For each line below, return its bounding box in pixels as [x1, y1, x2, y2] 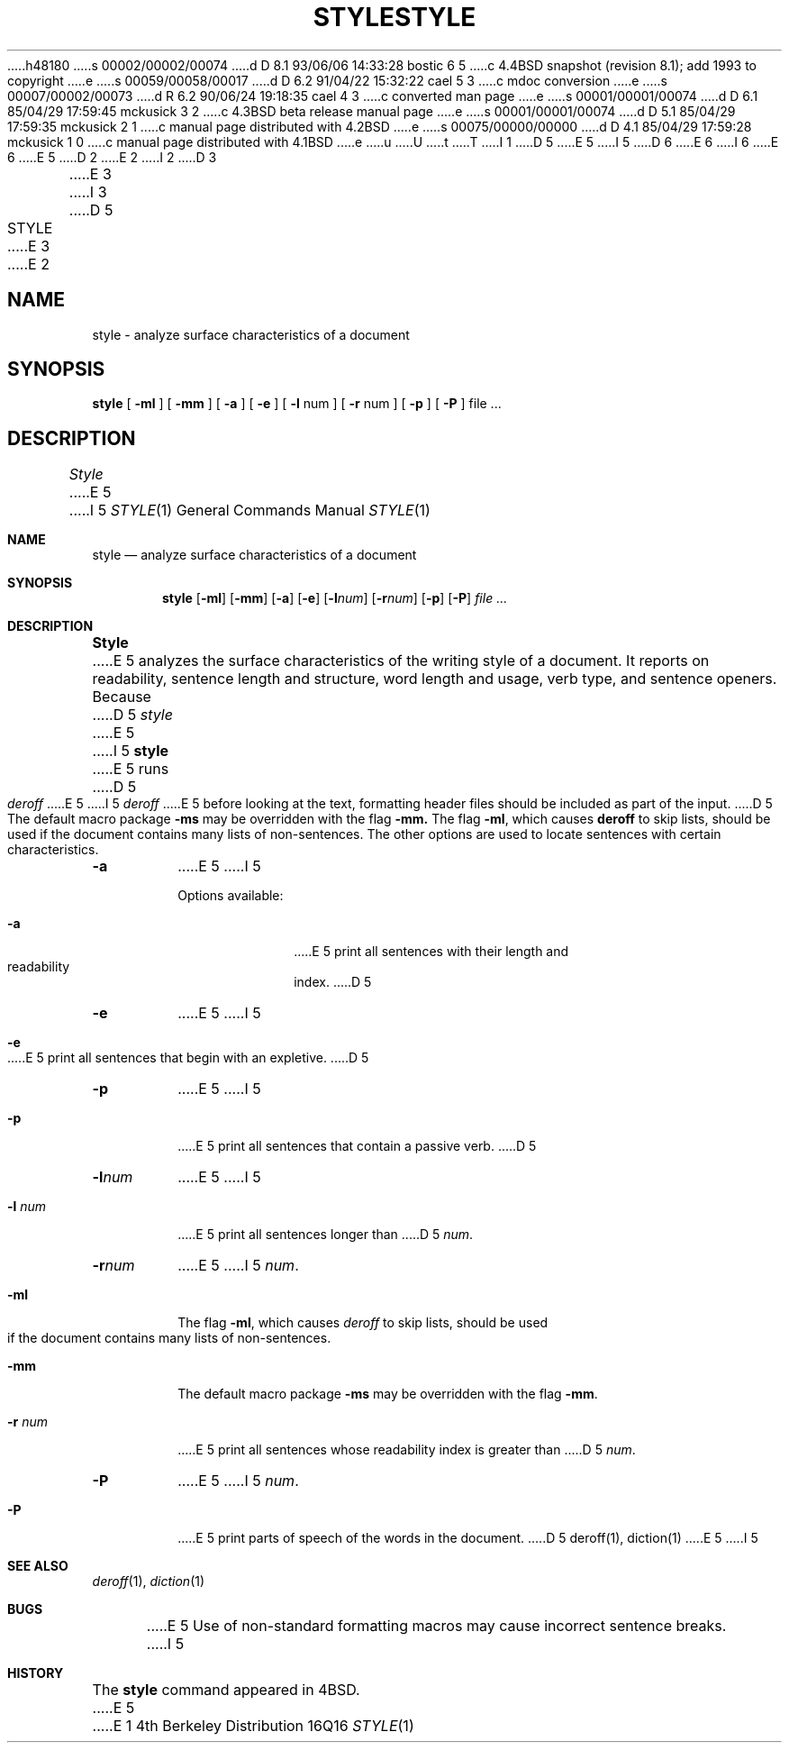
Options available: [177, 888, 284, 904]
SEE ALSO [7, 1558, 68, 1574]
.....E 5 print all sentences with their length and [294, 943, 569, 960]
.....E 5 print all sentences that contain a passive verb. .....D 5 [177, 1138, 537, 1154]
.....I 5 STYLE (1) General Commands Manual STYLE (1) [68, 501, 431, 520]
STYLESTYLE [313, 2, 476, 32]
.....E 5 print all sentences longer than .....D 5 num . [177, 1226, 474, 1243]
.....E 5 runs [92, 760, 169, 779]
